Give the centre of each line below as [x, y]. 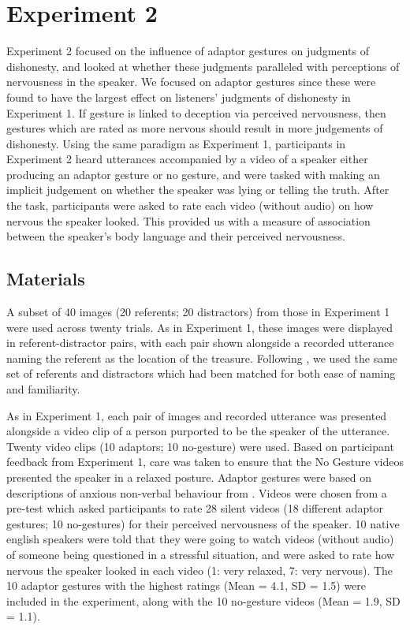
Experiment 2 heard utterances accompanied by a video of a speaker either [187, 159]
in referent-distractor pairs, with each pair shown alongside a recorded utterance [200, 343]
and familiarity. [43, 389]
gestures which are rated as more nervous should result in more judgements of [195, 128]
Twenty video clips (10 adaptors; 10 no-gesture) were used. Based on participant [200, 446]
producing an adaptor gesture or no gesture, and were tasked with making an [193, 174]
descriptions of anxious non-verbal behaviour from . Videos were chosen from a [197, 492]
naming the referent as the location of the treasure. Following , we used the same [202, 358]
